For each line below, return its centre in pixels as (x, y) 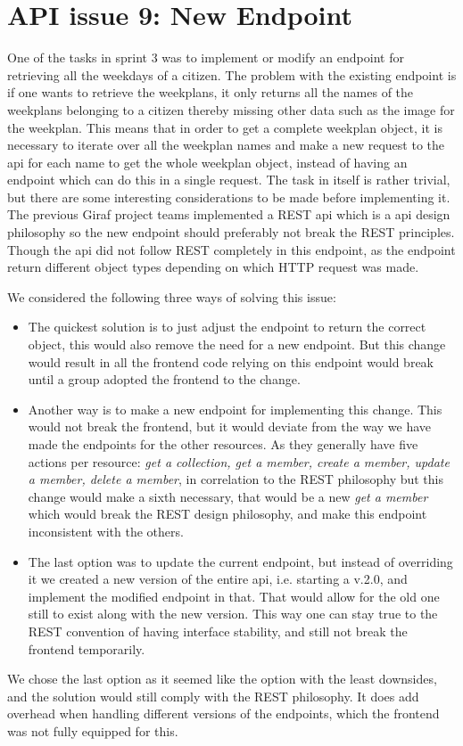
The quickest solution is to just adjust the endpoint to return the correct (227, 327)
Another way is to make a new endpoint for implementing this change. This (235, 409)
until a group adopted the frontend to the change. (164, 379)
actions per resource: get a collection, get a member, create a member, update (239, 461)
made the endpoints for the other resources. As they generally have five (223, 444)
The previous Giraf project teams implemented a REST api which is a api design (229, 214)
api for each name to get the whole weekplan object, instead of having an (207, 162)
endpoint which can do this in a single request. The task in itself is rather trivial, (229, 180)
